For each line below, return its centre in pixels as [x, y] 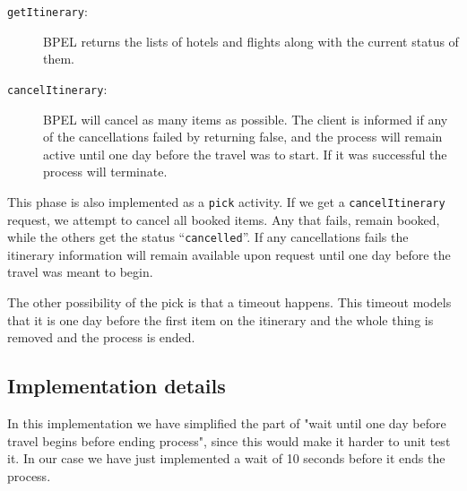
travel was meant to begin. [80, 272]
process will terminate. [105, 172]
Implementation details [117, 386]
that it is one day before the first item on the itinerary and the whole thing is [221, 319]
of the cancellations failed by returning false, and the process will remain [243, 137]
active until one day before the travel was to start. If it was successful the [245, 154]
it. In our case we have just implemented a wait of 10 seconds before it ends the [226, 458]
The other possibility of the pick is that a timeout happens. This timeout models [229, 301]
